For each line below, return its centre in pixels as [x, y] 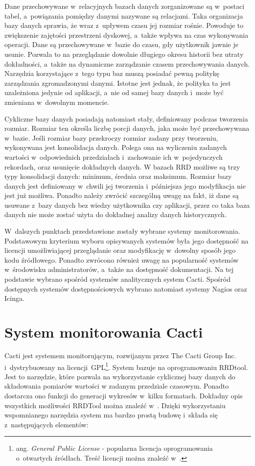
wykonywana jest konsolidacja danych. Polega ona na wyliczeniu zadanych [116, 147]
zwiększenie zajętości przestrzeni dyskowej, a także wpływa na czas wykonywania [127, 35]
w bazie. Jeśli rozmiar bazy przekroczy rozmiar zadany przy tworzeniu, [111, 137]
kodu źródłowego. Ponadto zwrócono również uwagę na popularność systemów [122, 259]
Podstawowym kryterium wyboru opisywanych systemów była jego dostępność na [127, 240]
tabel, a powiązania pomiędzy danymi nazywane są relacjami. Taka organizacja [124, 15]
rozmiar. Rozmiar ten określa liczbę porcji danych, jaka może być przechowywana [127, 128]
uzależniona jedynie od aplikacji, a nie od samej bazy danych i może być [114, 92]
